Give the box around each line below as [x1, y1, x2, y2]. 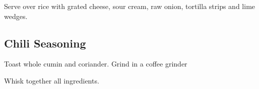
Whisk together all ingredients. [4, 75, 99, 85]
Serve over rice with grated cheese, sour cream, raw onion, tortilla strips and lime [4, 1, 255, 11]
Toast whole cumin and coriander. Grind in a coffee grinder [4, 58, 187, 69]
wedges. [4, 10, 28, 21]
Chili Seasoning [4, 35, 86, 50]
